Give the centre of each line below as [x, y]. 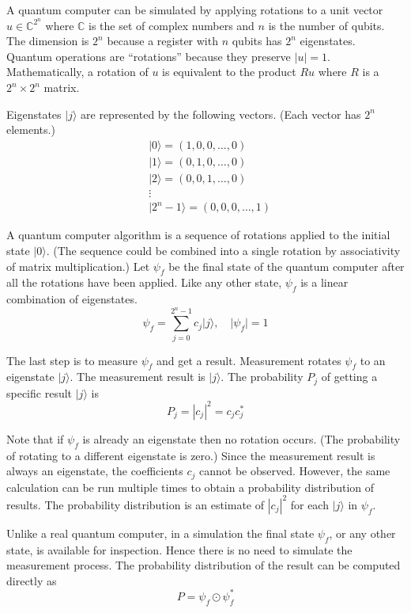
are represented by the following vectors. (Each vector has [221, 114]
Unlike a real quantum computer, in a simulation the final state [160, 533]
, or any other [362, 533]
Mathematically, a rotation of [77, 72]
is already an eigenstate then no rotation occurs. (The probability [241, 438]
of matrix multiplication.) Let [78, 266]
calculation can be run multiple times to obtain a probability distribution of [190, 487]
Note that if [35, 438]
